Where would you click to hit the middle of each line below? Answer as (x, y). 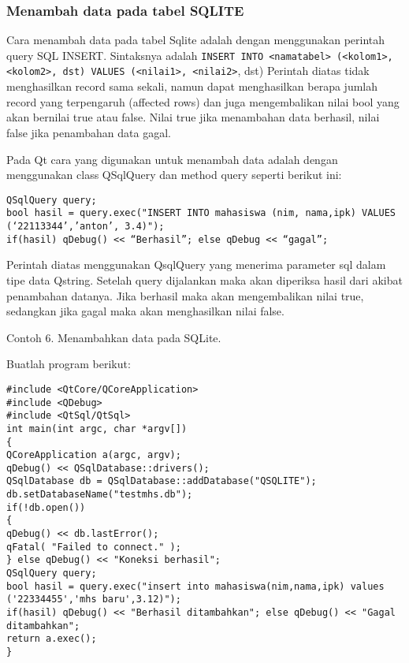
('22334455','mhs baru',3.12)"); (94, 600)
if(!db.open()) (46, 507)
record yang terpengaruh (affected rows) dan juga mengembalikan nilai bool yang (203, 101)
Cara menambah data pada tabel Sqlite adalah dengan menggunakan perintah (196, 40)
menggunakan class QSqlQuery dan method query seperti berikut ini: (174, 175)
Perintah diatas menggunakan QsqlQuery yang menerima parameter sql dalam (196, 264)
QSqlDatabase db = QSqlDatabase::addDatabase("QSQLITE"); (162, 481)
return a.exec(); (52, 639)
